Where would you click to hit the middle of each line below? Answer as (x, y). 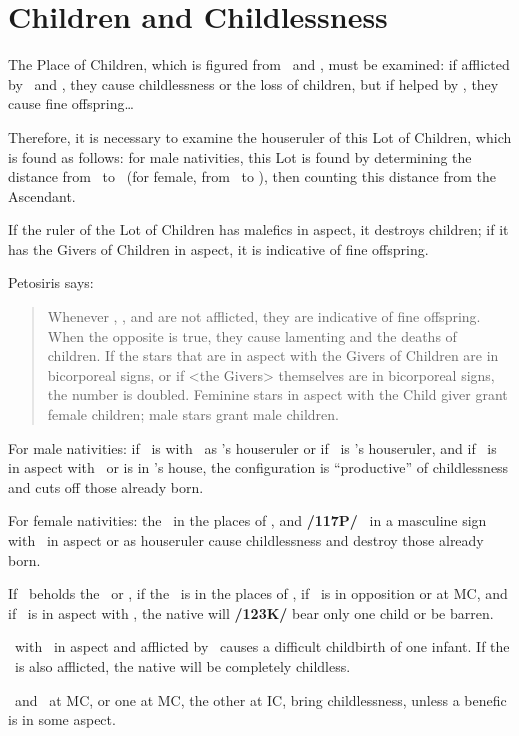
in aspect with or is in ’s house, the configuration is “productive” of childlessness (258, 467)
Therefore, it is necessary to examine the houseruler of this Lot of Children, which (260, 136)
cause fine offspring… (71, 103)
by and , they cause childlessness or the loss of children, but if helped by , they (253, 83)
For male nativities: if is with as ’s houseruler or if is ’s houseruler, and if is (252, 447)
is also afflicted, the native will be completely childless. (182, 665)
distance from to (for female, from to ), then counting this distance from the (252, 176)
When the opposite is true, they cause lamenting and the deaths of (252, 335)
